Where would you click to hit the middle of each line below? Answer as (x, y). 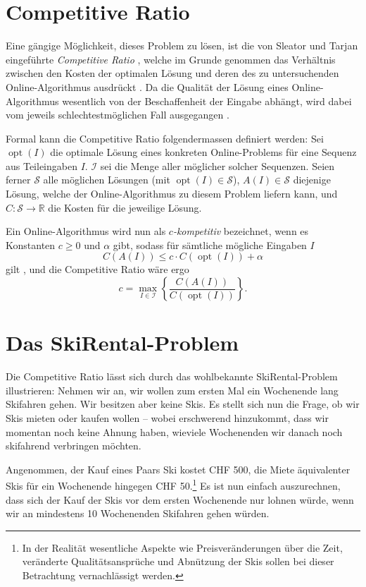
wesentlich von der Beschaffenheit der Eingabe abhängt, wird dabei (207, 101)
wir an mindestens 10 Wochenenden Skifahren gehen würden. (138, 513)
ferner (18, 180)
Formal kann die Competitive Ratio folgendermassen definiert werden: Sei (165, 138)
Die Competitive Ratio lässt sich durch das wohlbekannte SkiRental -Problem (172, 376)
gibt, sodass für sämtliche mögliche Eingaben (210, 244)
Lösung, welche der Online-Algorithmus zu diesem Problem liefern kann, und (172, 194)
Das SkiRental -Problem (122, 343)
